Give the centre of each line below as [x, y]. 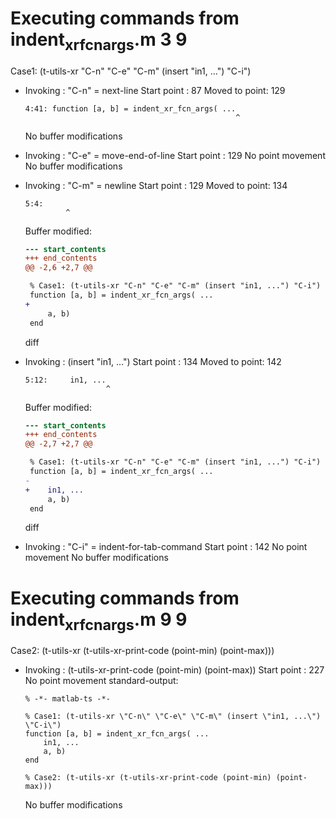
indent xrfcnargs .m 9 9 [99, 621]
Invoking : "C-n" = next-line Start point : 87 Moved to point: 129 [155, 90]
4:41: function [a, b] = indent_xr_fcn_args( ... [130, 108]
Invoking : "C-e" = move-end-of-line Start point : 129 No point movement [175, 155]
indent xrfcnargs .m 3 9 [99, 41]
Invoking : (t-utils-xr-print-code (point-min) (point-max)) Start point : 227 [174, 669]
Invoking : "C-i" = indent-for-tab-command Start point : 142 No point [166, 547]
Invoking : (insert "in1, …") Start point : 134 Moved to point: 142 [153, 361]
